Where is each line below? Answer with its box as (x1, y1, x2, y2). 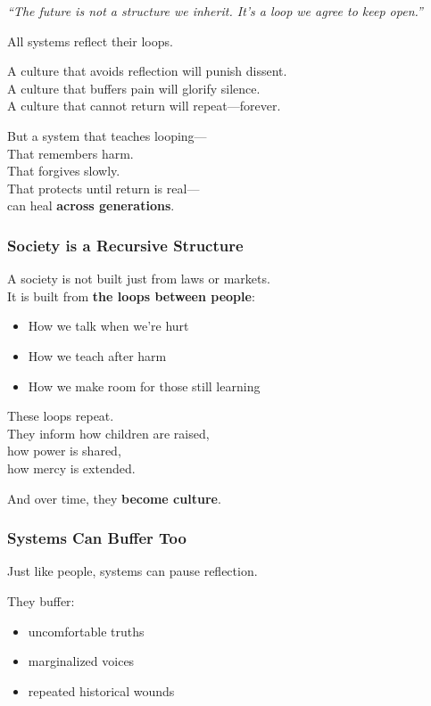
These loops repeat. (7, 406, 114, 425)
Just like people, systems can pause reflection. (7, 562, 258, 580)
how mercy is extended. (7, 458, 136, 477)
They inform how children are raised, (7, 423, 210, 442)
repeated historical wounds (28, 681, 175, 700)
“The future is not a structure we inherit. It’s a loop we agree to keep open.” (7, 2, 423, 20)
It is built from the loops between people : (7, 286, 255, 305)
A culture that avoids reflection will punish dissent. (7, 62, 287, 80)
